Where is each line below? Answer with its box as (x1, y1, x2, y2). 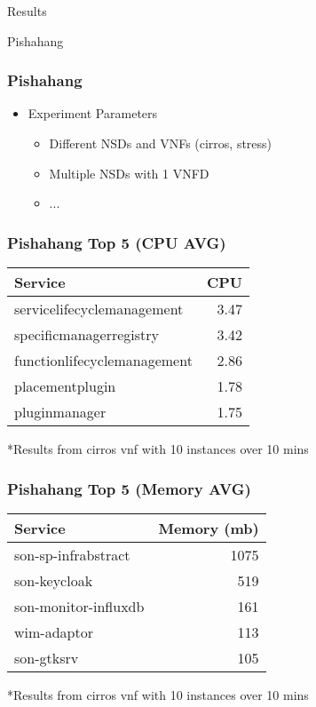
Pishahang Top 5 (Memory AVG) (7, 477, 251, 499)
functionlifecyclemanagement (14, 350, 193, 370)
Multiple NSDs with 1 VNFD (49, 163, 209, 182)
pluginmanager (14, 401, 107, 422)
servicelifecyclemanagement (14, 298, 184, 319)
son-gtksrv (14, 647, 79, 668)
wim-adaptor (14, 621, 93, 642)
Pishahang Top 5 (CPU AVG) (7, 231, 226, 253)
